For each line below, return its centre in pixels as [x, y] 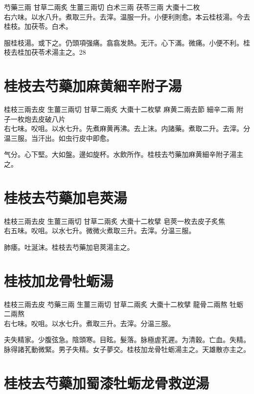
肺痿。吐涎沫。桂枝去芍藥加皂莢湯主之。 [69, 247]
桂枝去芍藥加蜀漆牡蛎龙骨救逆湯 [107, 383]
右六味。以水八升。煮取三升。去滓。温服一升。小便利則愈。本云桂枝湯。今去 [127, 16]
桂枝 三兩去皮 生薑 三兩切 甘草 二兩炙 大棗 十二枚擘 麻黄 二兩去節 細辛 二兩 [119, 109]
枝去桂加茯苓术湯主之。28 [45, 52]
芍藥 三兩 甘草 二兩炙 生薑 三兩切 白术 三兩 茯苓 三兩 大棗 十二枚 [102, 7]
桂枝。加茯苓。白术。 [38, 26]
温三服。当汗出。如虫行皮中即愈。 [59, 138]
